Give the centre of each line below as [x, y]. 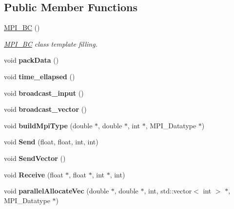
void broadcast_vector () [45, 109]
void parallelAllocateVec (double [57, 191]
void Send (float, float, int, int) [51, 142]
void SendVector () [35, 158]
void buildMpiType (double [48, 125]
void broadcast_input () [44, 93]
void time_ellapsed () [39, 76]
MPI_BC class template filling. [51, 44]
